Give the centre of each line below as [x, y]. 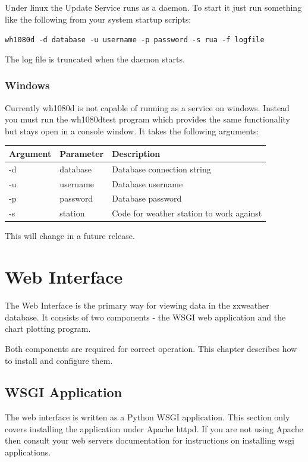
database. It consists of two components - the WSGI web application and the [145, 317]
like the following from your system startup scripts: [98, 19]
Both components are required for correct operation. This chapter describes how [151, 348]
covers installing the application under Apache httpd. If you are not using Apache [154, 428]
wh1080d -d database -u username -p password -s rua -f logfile [135, 40]
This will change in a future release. [70, 236]
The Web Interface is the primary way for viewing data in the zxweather [137, 305]
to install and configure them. [59, 360]
